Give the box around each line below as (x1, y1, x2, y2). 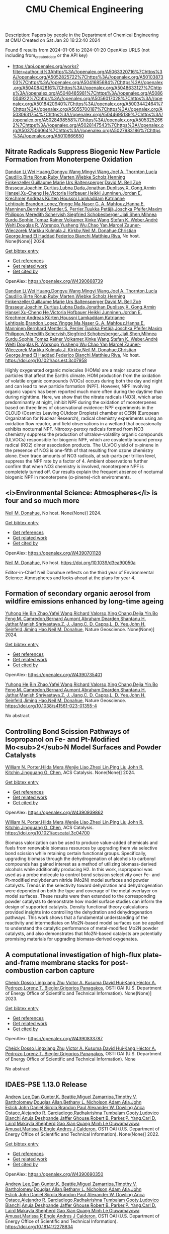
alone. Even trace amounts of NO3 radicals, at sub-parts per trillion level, (5, 452, 156, 458)
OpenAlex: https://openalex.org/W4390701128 (5, 550, 102, 556)
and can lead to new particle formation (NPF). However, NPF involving (5, 383, 150, 389)
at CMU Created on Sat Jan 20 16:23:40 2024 (5, 37, 101, 43)
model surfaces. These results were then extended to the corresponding (5, 893, 156, 899)
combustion (5, 966, 44, 975)
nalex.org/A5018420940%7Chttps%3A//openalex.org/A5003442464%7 (12, 101, 163, 107)
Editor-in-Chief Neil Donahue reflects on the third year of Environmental (5, 569, 154, 575)
